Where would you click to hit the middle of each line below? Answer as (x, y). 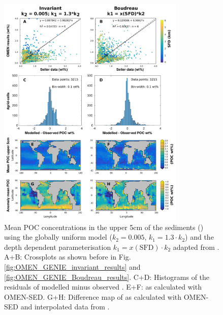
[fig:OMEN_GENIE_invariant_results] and (72, 267)
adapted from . (196, 247)
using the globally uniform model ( (58, 237)
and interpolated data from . (65, 307)
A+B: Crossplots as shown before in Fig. (68, 257)
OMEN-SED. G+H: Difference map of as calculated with (93, 296)
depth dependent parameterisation (58, 247)
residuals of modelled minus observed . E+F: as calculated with (103, 287)
